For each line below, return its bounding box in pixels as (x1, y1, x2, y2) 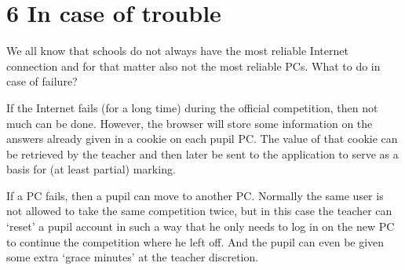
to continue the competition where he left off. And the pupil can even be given (6, 233, 385, 250)
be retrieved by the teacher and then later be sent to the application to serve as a (6, 145, 399, 162)
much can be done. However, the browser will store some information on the (6, 115, 373, 131)
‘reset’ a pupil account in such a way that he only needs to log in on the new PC (6, 218, 395, 235)
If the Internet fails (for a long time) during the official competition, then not (6, 99, 378, 115)
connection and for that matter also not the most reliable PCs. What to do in (6, 57, 381, 74)
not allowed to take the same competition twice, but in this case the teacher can (6, 202, 392, 219)
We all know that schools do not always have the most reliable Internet (6, 42, 348, 59)
